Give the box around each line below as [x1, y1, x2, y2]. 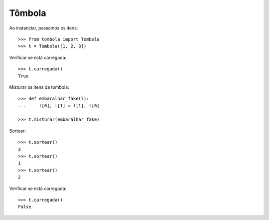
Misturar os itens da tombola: [9, 84, 69, 90]
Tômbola [9, 7, 46, 18]
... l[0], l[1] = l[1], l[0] [18, 103, 100, 108]
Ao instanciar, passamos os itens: [9, 25, 78, 31]
